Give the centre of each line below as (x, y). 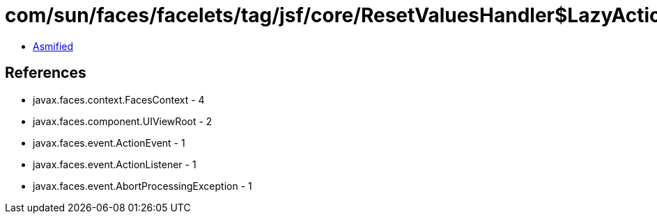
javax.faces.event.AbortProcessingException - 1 (142, 186)
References (46, 73)
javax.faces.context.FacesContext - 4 (119, 99)
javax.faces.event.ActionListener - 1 (115, 164)
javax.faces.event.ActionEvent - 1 (109, 143)
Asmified (53, 46)
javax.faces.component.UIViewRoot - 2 (123, 121)
